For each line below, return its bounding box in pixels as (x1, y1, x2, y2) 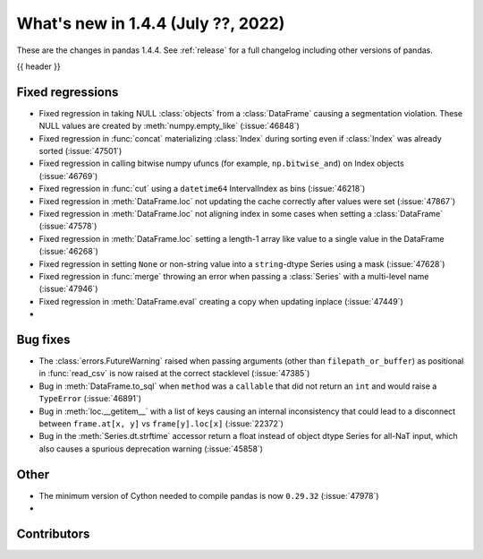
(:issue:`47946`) (38, 283, 98, 295)
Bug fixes (16, 331, 71, 347)
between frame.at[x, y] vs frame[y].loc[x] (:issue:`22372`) (38, 417, 284, 429)
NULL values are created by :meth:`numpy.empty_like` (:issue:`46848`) (38, 121, 300, 132)
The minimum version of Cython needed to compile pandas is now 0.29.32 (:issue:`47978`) (38, 490, 379, 501)
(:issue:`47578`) (38, 220, 97, 232)
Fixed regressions (16, 84, 119, 99)
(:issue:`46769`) (38, 170, 98, 181)
